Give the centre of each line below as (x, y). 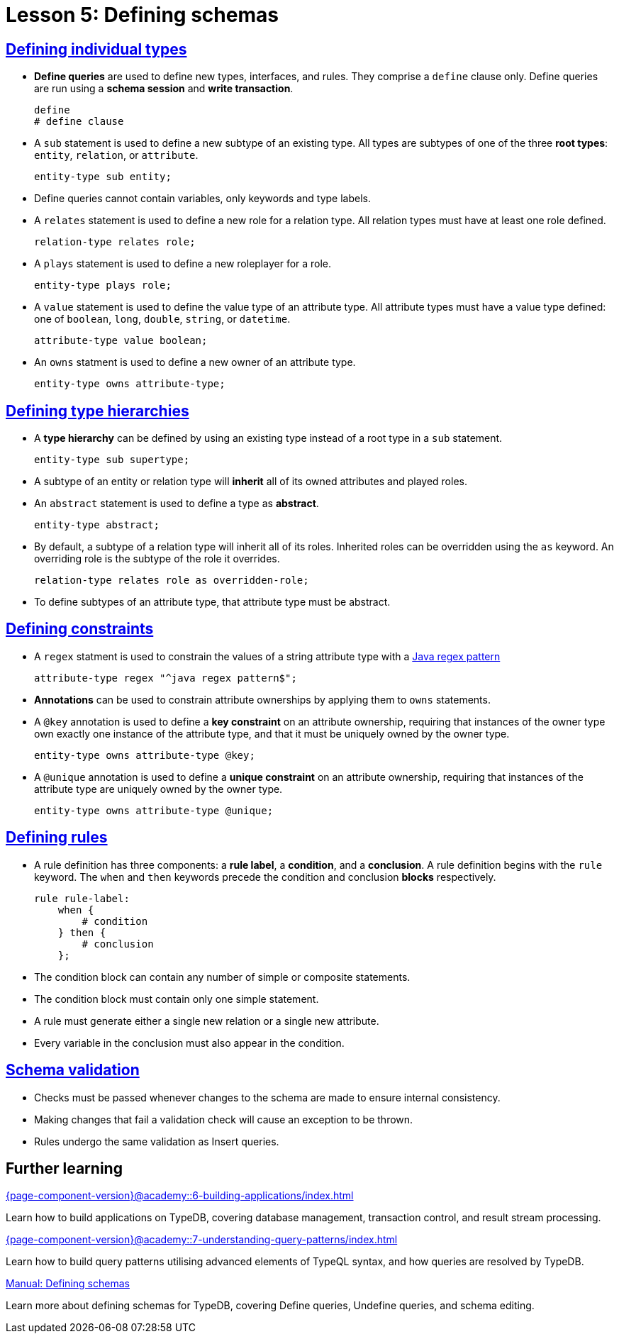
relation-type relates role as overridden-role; (172, 580)
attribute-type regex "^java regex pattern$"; (166, 678)
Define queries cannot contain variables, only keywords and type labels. (202, 199)
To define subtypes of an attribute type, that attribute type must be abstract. (212, 602)
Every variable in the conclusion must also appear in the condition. (189, 1043)
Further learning (64, 1168)
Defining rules (57, 838)
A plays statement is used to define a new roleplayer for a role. (183, 264)
